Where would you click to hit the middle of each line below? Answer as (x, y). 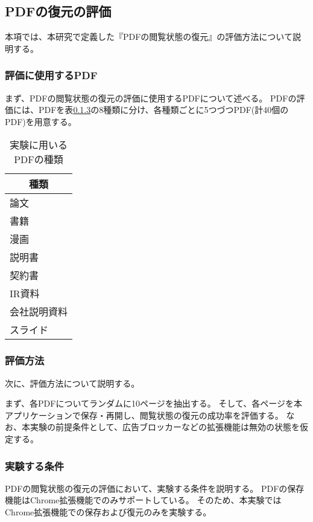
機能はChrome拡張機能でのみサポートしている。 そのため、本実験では (143, 500)
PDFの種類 (39, 159)
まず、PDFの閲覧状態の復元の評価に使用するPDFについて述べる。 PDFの (151, 98)
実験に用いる (39, 145)
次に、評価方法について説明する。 (72, 383)
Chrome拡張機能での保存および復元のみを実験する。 (108, 511)
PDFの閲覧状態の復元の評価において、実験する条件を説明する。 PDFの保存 (155, 488)
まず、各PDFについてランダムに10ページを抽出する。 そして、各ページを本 (153, 403)
